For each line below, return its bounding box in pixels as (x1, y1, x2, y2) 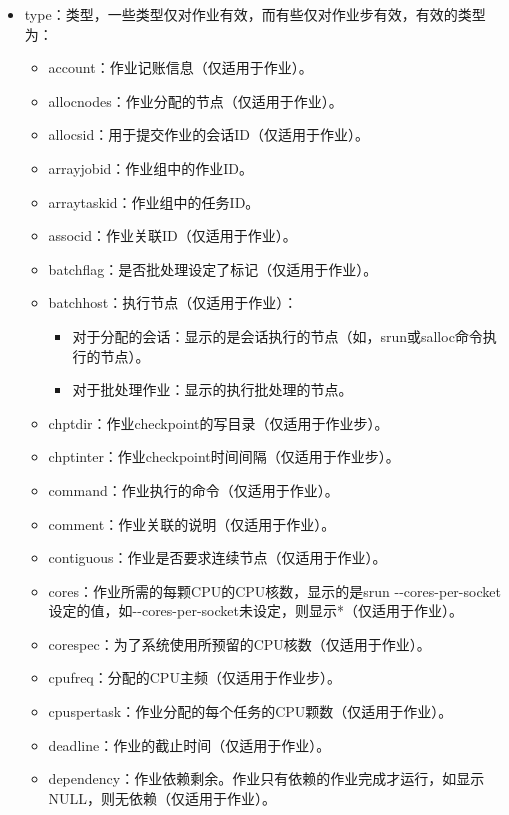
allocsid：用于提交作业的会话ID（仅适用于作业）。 (48, 124, 369, 145)
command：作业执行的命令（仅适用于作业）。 (48, 479, 339, 500)
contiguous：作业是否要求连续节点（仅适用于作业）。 (48, 547, 387, 568)
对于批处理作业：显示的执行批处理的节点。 (72, 379, 353, 400)
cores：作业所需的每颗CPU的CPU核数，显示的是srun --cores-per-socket (48, 580, 501, 601)
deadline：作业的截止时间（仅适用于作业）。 (48, 734, 331, 755)
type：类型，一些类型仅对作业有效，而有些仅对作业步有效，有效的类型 (24, 4, 486, 24)
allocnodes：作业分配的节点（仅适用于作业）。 (48, 90, 343, 111)
